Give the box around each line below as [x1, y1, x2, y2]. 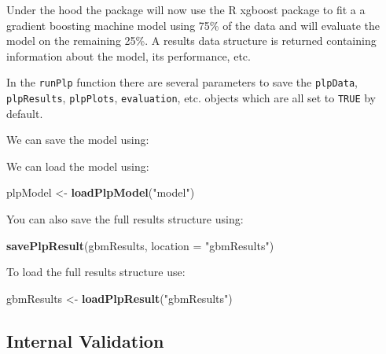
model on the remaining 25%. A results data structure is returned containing [6, 32, 377, 49]
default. [6, 105, 43, 121]
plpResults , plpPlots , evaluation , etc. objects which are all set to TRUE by [6, 90, 377, 106]
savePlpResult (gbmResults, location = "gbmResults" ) [6, 237, 274, 253]
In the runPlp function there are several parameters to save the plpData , [6, 74, 358, 90]
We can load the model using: [6, 157, 149, 174]
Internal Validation [6, 328, 164, 352]
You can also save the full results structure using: [6, 211, 244, 227]
